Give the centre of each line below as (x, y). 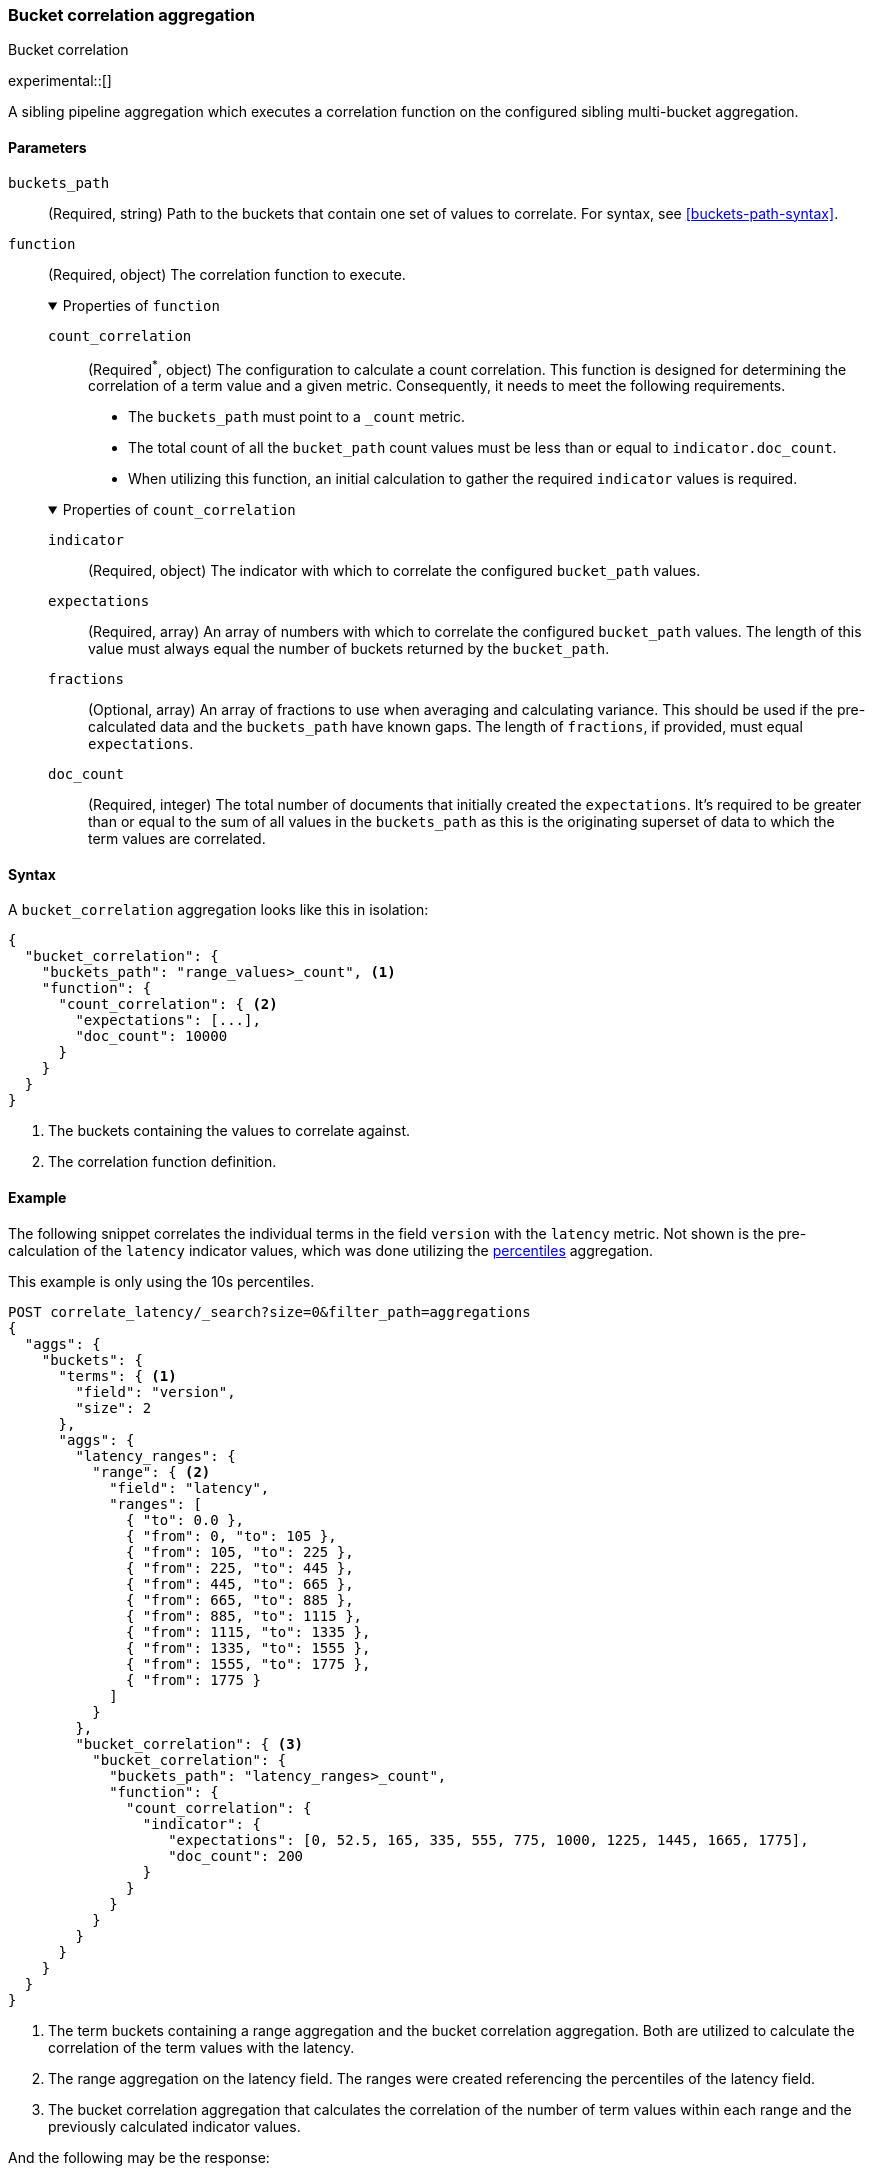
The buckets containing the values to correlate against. (229, 1131)
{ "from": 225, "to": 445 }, (240, 1567)
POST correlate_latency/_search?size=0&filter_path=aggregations (269, 1311)
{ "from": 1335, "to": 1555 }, (248, 1647)
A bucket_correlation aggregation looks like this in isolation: (218, 910)
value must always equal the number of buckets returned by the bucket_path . (349, 649)
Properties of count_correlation (179, 510)
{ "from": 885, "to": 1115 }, (244, 1615)
